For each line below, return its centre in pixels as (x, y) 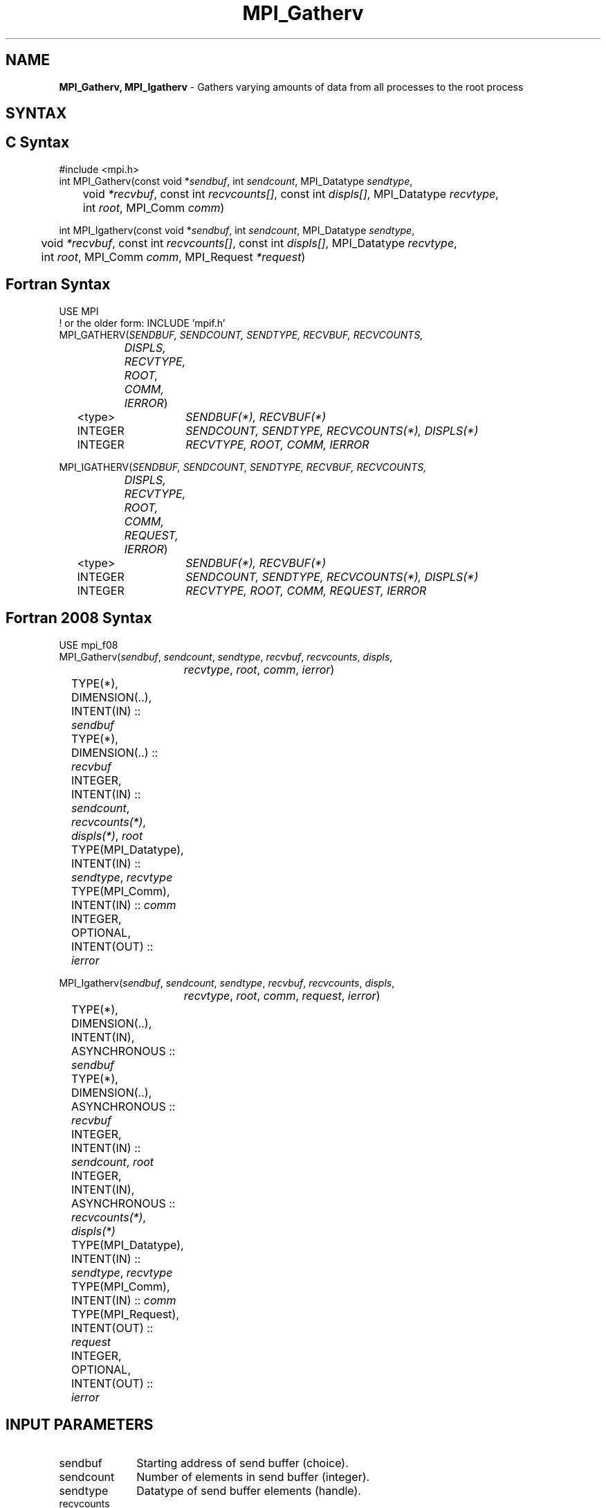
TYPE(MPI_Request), (125, 1314)
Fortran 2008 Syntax (79, 618)
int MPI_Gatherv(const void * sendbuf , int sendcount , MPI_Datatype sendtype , (236, 181)
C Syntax (38, 143)
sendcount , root (112, 1161)
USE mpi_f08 (89, 645)
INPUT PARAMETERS (80, 1424)
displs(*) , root (107, 835)
